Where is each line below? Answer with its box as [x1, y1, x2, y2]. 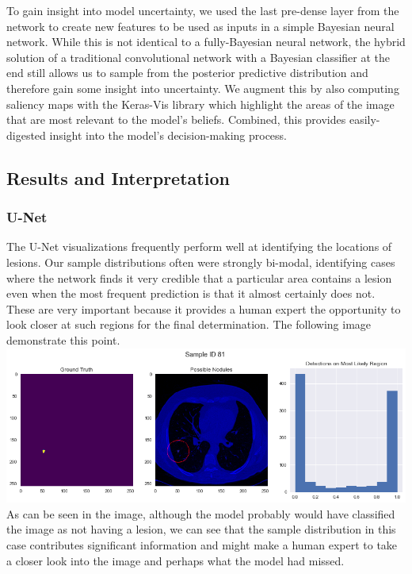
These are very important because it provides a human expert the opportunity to [6, 300, 401, 317]
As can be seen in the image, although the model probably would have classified [6, 505, 395, 522]
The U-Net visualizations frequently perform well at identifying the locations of [6, 238, 392, 255]
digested [6, 126, 46, 143]
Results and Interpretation [6, 165, 230, 190]
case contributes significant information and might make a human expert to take [6, 536, 398, 553]
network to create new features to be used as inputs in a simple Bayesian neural [6, 17, 395, 34]
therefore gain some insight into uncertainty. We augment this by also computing [6, 79, 399, 96]
